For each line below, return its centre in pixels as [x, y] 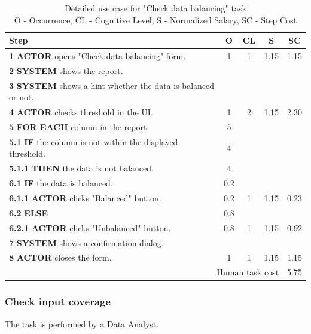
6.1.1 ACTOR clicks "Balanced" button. [85, 197]
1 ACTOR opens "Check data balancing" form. [97, 56]
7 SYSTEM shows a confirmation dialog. [86, 242]
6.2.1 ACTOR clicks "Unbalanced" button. [90, 227]
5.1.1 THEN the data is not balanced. [81, 168]
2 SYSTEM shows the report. [66, 70]
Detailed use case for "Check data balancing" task [155, 8]
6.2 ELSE [29, 212]
